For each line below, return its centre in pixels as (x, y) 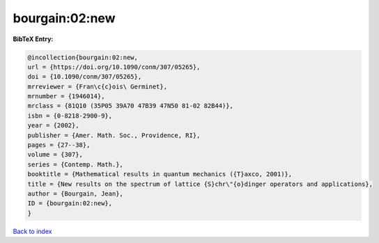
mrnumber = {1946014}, (66, 96)
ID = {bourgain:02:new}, (70, 203)
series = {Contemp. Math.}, (75, 164)
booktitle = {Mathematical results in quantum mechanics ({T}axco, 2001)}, (160, 174)
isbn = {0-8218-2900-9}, (70, 116)
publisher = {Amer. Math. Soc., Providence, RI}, (114, 135)
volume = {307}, (55, 155)
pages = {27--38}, (59, 145)
